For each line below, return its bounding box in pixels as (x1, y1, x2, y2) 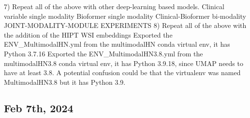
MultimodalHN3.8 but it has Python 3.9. (4, 77, 126, 87)
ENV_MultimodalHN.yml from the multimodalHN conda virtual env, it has (4, 39, 230, 49)
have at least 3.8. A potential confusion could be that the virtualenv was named (4, 67, 241, 78)
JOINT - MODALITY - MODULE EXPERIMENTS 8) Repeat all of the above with (4, 20, 247, 30)
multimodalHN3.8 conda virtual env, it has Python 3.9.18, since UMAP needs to (4, 58, 243, 68)
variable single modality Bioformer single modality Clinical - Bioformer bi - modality (4, 11, 246, 21)
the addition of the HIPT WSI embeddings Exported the (4, 29, 173, 39)
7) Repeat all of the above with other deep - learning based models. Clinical (4, 1, 224, 11)
